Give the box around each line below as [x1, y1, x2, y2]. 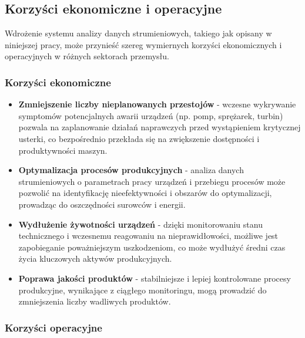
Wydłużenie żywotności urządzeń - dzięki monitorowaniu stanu [18, 218, 263, 230]
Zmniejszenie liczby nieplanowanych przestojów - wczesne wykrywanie [18, 98, 296, 110]
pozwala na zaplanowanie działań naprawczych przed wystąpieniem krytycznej [18, 121, 301, 133]
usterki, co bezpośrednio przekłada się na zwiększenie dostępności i [18, 132, 260, 144]
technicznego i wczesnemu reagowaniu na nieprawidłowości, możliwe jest [18, 229, 279, 242]
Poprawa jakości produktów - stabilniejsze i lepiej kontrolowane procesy [18, 272, 291, 284]
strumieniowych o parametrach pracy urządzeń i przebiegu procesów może [18, 175, 286, 187]
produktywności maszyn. [18, 144, 108, 156]
